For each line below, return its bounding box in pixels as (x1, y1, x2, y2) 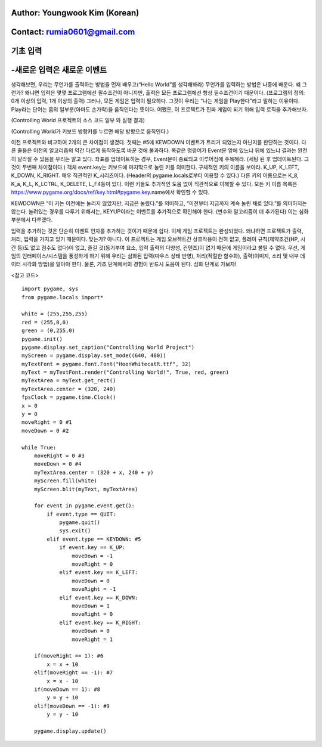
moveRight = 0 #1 (21, 419, 72, 426)
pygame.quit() (59, 519, 101, 526)
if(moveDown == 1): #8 (33, 686, 101, 693)
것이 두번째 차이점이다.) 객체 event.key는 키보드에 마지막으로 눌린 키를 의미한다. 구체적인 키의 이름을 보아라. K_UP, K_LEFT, (11, 164, 299, 171)
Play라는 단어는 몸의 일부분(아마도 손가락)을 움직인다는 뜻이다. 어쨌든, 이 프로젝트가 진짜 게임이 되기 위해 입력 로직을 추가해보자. (11, 106, 308, 113)
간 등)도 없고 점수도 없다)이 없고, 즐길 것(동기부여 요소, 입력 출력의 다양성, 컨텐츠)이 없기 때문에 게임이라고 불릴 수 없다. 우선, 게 (11, 244, 306, 251)
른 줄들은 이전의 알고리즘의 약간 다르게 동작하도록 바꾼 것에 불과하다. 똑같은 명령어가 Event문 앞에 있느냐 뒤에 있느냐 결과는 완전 (11, 147, 308, 154)
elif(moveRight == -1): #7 (33, 669, 113, 676)
